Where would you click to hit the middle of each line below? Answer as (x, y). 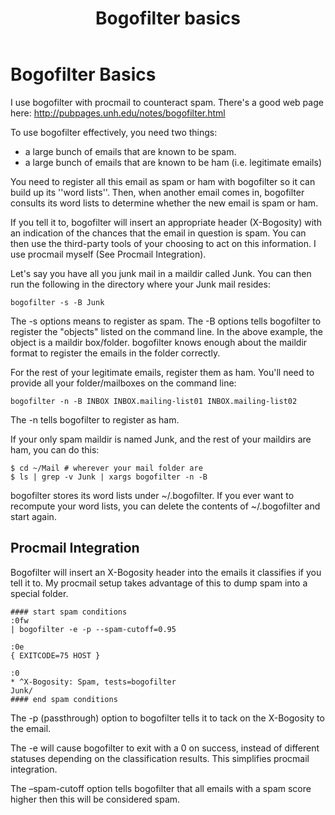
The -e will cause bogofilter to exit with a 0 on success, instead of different (165, 748)
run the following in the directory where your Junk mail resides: (140, 284)
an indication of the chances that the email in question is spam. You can (158, 233)
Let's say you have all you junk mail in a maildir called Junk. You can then (161, 273)
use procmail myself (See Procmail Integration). (108, 254)
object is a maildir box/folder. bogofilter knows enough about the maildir (159, 342)
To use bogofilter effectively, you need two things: (114, 132)
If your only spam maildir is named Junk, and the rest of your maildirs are (161, 439)
